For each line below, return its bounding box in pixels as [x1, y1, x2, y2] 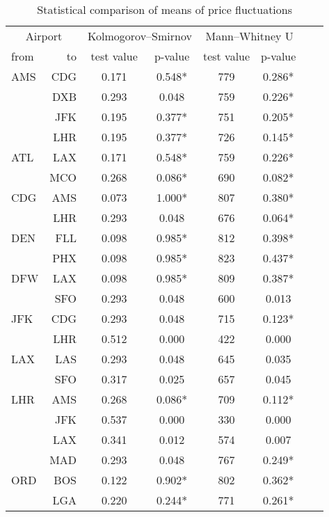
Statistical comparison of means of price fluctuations [37, 1, 293, 17]
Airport [25, 28, 63, 44]
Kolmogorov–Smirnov [88, 28, 192, 44]
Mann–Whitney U [205, 28, 294, 44]
